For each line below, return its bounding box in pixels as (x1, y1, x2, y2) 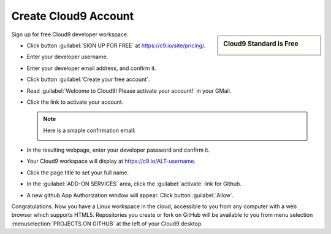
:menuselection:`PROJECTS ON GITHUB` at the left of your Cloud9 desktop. (11, 220, 204, 227)
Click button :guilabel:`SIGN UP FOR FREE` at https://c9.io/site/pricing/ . (26, 42, 206, 49)
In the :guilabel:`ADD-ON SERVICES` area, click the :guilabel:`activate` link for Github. (26, 180, 242, 187)
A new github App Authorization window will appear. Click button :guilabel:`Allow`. (26, 191, 234, 199)
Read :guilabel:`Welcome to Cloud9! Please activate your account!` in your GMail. (26, 87, 232, 95)
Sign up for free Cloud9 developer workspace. (11, 31, 129, 38)
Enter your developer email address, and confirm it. (26, 64, 156, 72)
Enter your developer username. (26, 53, 108, 61)
